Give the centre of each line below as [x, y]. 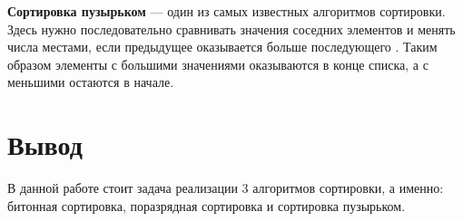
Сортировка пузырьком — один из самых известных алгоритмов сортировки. [227, 11]
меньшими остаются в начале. [91, 82]
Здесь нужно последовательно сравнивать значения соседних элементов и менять [231, 29]
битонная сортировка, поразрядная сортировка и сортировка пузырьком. [207, 205]
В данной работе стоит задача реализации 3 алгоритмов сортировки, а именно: [226, 188]
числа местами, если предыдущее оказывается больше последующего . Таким [222, 47]
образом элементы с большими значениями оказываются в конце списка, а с [218, 64]
